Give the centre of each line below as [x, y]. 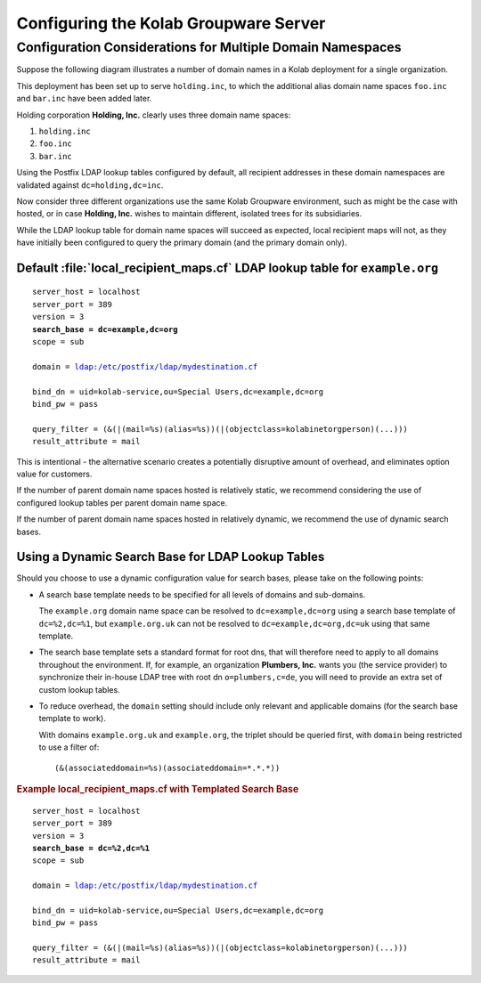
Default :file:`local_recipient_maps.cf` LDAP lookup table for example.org [228, 268]
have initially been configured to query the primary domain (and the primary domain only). [182, 243]
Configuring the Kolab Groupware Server [171, 23]
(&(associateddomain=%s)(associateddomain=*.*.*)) [167, 768]
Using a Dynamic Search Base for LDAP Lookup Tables [171, 557]
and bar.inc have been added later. [84, 99]
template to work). [72, 719]
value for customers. [54, 474]
